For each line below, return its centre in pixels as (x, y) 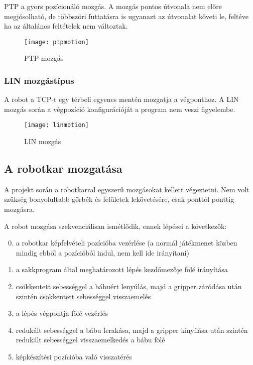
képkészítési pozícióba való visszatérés (74, 357)
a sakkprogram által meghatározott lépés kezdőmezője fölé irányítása (122, 269)
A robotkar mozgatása (63, 168)
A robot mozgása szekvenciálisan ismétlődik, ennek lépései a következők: (115, 226)
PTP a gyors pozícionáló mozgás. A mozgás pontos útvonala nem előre (113, 6)
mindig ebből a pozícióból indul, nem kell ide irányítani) (102, 252)
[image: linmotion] (56, 125)
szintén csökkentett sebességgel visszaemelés (83, 296)
